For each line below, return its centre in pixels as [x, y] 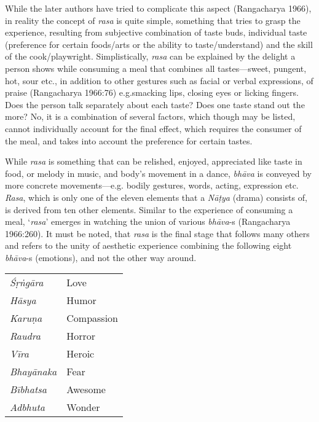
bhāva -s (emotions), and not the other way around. [101, 257]
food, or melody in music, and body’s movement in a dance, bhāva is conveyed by [158, 173]
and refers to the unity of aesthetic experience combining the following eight [148, 245]
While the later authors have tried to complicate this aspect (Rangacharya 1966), [158, 8]
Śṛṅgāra [27, 283]
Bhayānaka [33, 372]
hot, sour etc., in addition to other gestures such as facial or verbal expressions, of [159, 80]
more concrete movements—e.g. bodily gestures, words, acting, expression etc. [152, 185]
